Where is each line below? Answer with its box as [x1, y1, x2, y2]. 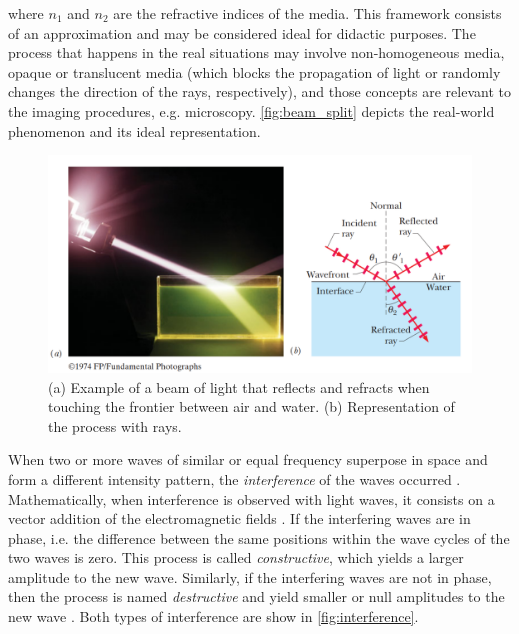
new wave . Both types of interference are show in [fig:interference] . [8, 606, 419, 627]
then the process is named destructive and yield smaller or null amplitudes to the [8, 586, 505, 607]
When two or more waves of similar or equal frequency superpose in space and [8, 449, 488, 470]
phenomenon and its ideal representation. [8, 120, 261, 141]
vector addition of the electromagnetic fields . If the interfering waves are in [8, 508, 471, 529]
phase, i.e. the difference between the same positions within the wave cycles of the [8, 527, 510, 548]
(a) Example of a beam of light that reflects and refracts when [48, 376, 430, 397]
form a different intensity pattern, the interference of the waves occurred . [8, 468, 461, 489]
